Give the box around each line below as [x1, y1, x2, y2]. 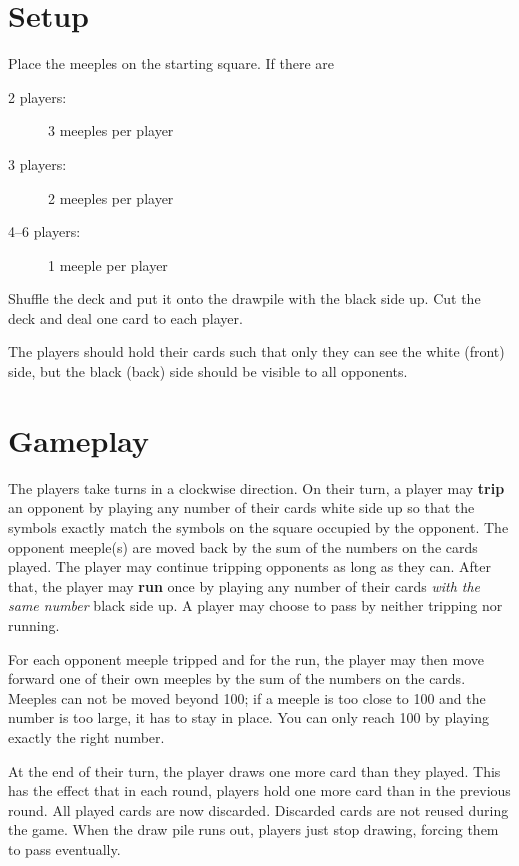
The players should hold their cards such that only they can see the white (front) [8, 341, 505, 362]
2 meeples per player [48, 187, 174, 208]
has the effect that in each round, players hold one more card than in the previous [8, 780, 511, 801]
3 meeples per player [48, 120, 174, 141]
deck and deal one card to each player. [8, 307, 243, 328]
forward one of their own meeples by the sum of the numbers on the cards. [8, 668, 466, 689]
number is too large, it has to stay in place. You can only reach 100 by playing [8, 707, 490, 728]
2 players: [8, 86, 67, 107]
